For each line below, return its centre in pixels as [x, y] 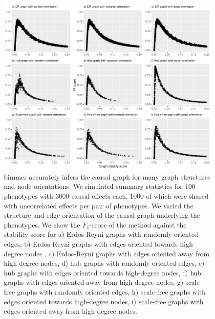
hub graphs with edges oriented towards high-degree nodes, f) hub [103, 272]
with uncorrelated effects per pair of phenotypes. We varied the [99, 205]
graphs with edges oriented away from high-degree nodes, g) [94, 282]
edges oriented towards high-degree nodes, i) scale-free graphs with [104, 301]
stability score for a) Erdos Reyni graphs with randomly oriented [101, 234]
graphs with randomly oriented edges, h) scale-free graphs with [111, 291]
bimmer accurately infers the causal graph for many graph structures [107, 176]
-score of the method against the [138, 224]
